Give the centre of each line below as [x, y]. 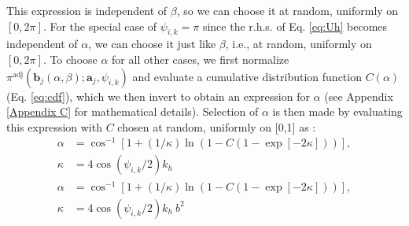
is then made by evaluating [337, 111]
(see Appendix [359, 96]
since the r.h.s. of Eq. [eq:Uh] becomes [295, 26]
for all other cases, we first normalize [201, 59]
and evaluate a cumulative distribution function [247, 76]
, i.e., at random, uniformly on [298, 44]
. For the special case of [100, 26]
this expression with [54, 126]
